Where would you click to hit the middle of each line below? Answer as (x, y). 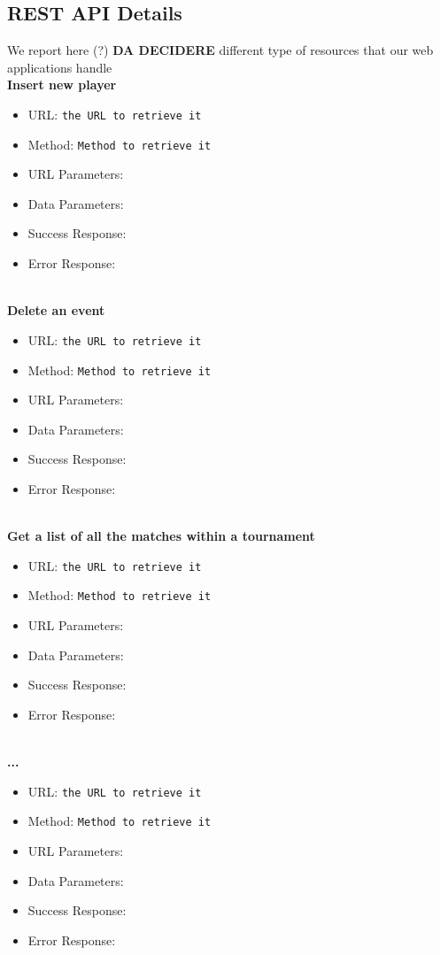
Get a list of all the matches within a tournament (161, 536)
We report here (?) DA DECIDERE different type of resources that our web (220, 50)
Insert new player (62, 85)
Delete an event (56, 310)
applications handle (60, 67)
